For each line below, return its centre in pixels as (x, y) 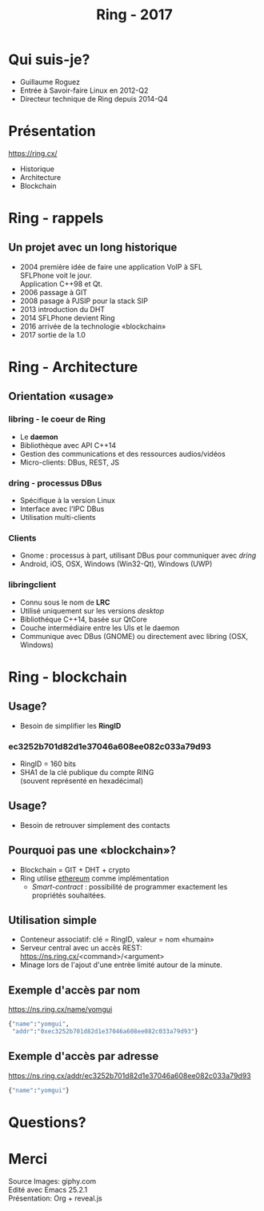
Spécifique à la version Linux (68, 501)
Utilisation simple (53, 920)
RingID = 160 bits (48, 763)
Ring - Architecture (73, 368)
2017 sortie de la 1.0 (53, 334)
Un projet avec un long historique (93, 248)
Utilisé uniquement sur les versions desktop (92, 610)
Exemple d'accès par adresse (84, 1056)
